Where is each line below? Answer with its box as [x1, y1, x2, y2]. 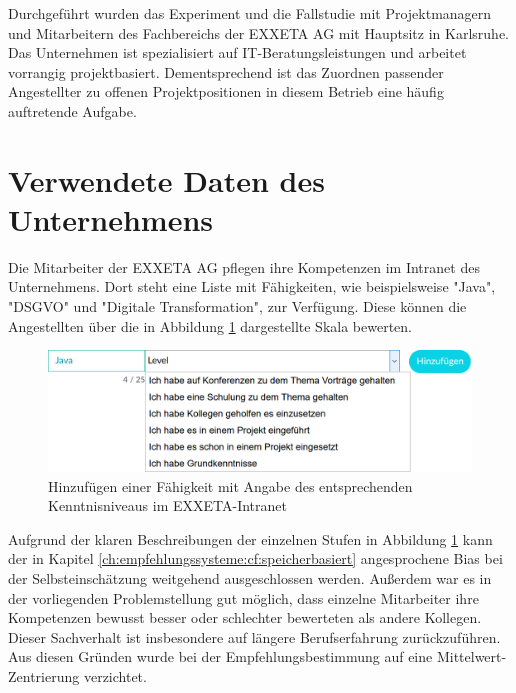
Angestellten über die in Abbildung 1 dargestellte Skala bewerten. [8, 315, 412, 336]
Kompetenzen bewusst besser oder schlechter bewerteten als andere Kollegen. [8, 607, 482, 628]
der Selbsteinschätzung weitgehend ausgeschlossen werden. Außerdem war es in [8, 567, 492, 588]
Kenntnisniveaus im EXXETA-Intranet [48, 495, 287, 516]
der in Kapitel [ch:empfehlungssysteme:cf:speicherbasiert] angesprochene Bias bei [8, 548, 503, 569]
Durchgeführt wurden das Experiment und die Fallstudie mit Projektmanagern [8, 3, 492, 23]
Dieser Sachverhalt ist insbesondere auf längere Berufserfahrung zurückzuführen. [8, 626, 501, 647]
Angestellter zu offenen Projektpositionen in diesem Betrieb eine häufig [8, 81, 444, 102]
